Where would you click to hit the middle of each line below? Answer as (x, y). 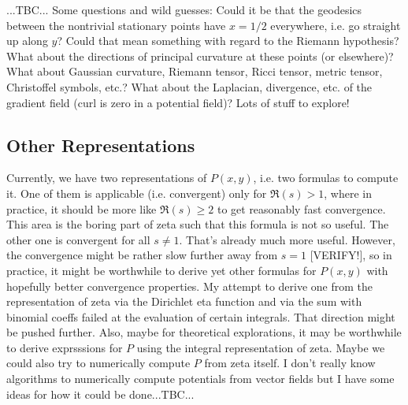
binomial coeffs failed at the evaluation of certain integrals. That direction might (201, 316)
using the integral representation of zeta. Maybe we (261, 347)
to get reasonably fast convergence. (301, 208)
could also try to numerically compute (98, 363)
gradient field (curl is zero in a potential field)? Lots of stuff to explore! (178, 102)
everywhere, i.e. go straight (336, 25)
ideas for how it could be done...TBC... (100, 394)
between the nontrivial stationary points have (116, 25)
